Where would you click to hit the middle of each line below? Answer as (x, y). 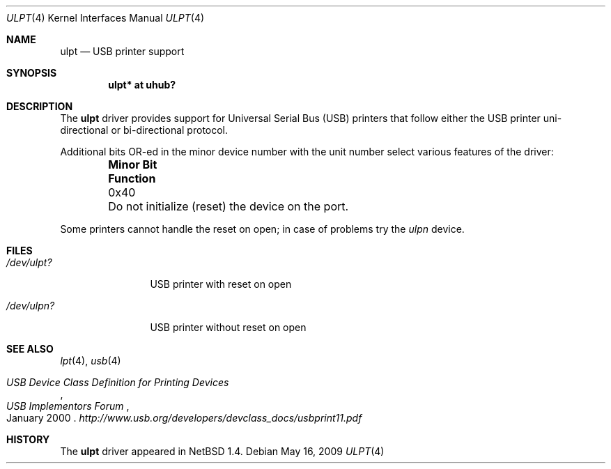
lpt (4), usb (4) (91, 361)
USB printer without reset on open (228, 327)
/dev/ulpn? (31, 306)
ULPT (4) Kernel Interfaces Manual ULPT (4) (106, 18)
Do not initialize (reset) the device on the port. (229, 206)
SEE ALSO (30, 349)
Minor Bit (133, 164)
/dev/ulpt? (29, 262)
